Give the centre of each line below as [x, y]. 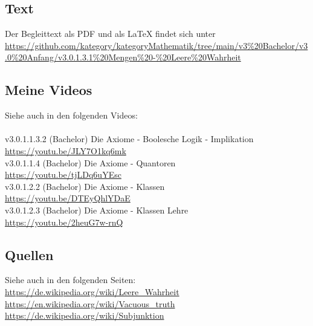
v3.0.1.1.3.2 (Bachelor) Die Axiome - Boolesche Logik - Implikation [129, 139]
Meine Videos [49, 90]
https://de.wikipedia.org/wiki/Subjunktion [85, 315]
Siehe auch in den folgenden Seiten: [70, 280]
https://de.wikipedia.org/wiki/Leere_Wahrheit [92, 291]
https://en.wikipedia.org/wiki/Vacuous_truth [90, 303]
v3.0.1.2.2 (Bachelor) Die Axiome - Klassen [85, 186]
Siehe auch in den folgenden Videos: [71, 115]
